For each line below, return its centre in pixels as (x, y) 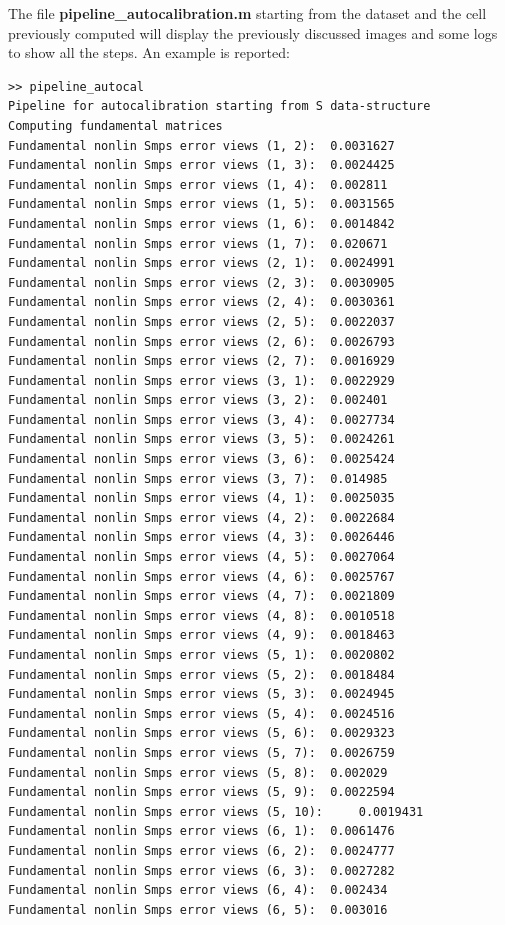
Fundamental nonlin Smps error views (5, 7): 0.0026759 (201, 752)
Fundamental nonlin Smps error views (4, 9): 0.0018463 (201, 635)
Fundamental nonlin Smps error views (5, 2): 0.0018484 (201, 674)
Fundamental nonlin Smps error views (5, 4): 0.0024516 (201, 713)
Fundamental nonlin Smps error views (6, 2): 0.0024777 (201, 850)
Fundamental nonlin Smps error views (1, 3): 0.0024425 (201, 165)
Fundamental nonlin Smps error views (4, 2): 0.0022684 (201, 517)
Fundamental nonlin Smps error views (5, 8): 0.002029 (198, 772)
